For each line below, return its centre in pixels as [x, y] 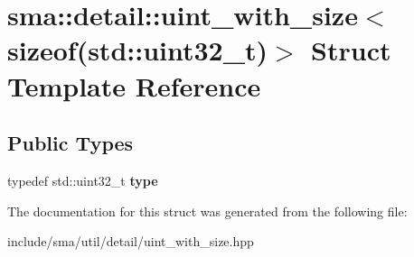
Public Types [71, 143]
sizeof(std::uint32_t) [138, 50]
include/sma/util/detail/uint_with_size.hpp [131, 241]
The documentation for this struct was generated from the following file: [207, 211]
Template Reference [134, 85]
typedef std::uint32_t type [83, 180]
